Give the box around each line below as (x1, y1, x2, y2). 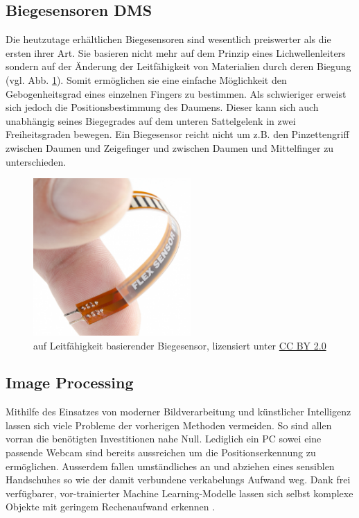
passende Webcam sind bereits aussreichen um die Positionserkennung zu (6, 445, 316, 460)
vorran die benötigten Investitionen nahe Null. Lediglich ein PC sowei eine (6, 431, 322, 446)
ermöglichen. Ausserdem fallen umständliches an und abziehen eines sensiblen (6, 458, 335, 473)
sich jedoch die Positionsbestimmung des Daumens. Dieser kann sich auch (6, 100, 319, 114)
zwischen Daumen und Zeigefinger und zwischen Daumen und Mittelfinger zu (6, 140, 334, 155)
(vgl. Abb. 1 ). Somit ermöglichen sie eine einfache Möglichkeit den (6, 72, 287, 87)
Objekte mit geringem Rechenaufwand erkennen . (6, 499, 216, 514)
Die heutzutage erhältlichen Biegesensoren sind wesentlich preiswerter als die (6, 32, 331, 46)
